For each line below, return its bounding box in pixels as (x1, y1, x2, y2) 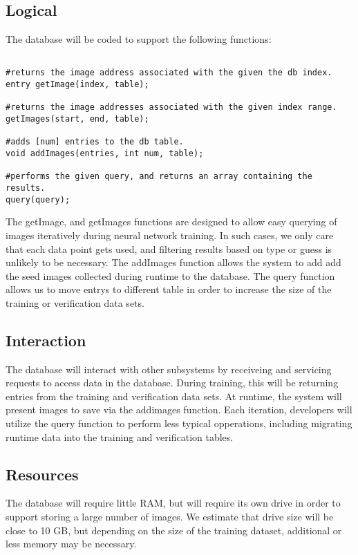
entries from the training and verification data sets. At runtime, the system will (6, 388, 342, 403)
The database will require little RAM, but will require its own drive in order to (6, 496, 341, 510)
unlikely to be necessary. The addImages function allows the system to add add (6, 255, 341, 270)
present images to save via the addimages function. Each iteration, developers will (6, 402, 352, 417)
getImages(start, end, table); (6, 114, 149, 124)
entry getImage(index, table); (6, 79, 149, 90)
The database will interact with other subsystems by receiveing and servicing (6, 361, 332, 376)
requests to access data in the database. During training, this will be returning (6, 375, 339, 390)
